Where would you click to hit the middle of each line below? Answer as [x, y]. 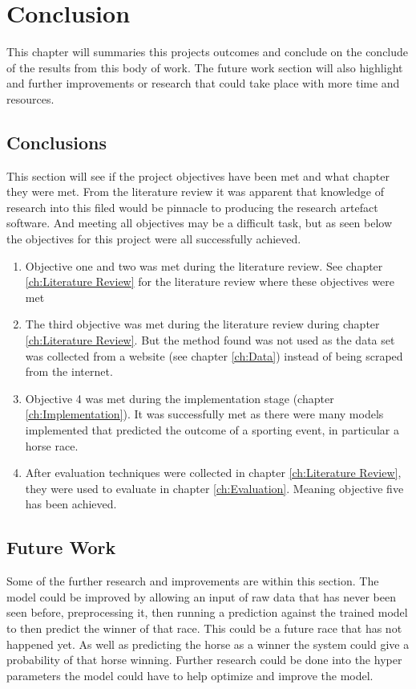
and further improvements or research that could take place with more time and [203, 83]
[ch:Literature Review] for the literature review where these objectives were [210, 281]
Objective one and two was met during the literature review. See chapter [204, 265]
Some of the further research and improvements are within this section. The [193, 581]
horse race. [52, 445]
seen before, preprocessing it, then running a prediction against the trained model [207, 612]
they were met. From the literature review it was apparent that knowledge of [196, 192]
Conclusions [57, 142]
